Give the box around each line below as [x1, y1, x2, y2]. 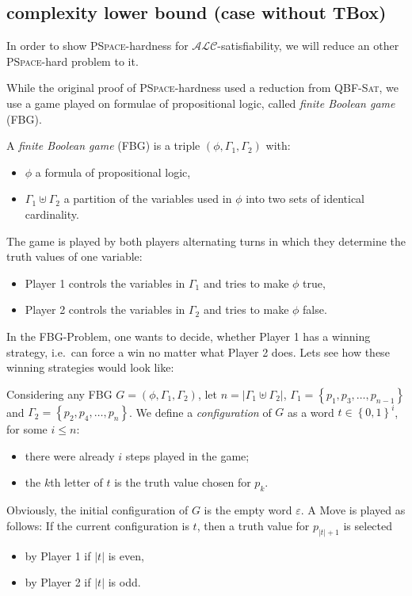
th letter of [50, 474, 103, 491]
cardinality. [25, 205, 79, 222]
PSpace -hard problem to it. [6, 52, 139, 69]
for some [6, 421, 48, 437]
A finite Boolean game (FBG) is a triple [6, 137, 200, 154]
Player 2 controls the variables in [25, 301, 185, 318]
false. [303, 301, 327, 318]
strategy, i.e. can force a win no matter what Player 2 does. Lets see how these [6, 343, 390, 360]
